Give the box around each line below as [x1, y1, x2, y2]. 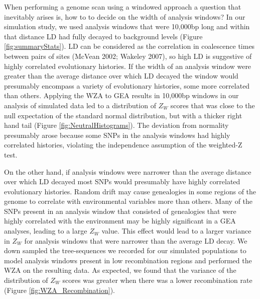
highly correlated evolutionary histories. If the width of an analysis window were [4, 60, 251, 71]
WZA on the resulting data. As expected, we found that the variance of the [4, 265, 236, 275]
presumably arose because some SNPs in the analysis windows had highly [4, 129, 230, 140]
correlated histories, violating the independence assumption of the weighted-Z [4, 139, 242, 150]
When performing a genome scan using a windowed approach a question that [4, 2, 241, 12]
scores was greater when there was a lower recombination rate [62, 275, 252, 285]
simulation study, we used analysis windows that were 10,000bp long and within [4, 21, 250, 32]
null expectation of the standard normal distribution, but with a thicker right [4, 110, 242, 120]
